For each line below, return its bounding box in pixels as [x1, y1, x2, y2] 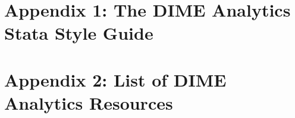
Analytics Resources [4, 90, 173, 114]
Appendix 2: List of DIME [4, 67, 227, 91]
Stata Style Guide [4, 21, 153, 45]
